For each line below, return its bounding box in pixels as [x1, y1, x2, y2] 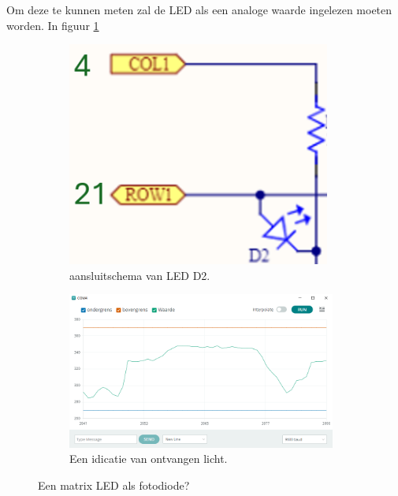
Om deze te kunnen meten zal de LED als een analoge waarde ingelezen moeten [6, 2, 392, 17]
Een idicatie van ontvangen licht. [69, 450, 228, 467]
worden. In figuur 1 [6, 17, 99, 33]
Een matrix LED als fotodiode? [38, 476, 190, 493]
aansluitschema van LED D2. [69, 267, 210, 283]
